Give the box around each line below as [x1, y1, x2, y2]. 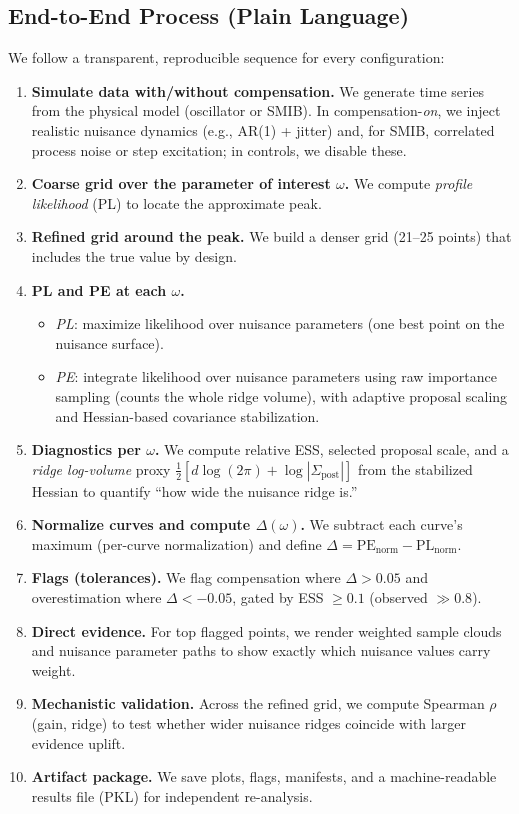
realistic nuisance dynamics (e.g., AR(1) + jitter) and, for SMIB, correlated [31, 119, 495, 140]
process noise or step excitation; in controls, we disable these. [31, 139, 407, 160]
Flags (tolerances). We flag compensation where [31, 567, 341, 588]
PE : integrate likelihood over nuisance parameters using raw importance [55, 366, 497, 387]
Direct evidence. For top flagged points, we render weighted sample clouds [31, 620, 502, 641]
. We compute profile [344, 173, 473, 194]
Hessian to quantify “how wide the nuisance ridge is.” [31, 480, 358, 501]
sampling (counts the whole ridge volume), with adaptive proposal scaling [55, 385, 508, 406]
